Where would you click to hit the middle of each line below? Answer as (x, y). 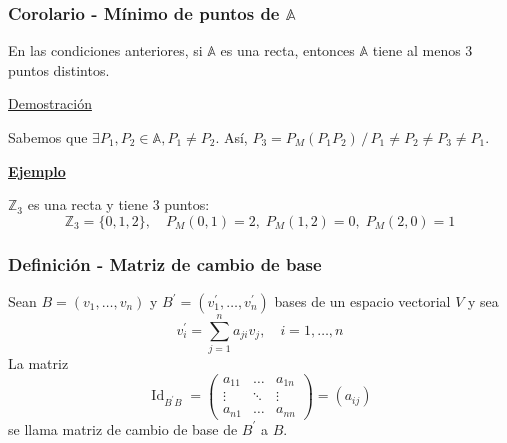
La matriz (38, 363)
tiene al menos (416, 50)
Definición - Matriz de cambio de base (165, 263)
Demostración (50, 103)
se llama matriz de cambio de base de (123, 428)
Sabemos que (48, 137)
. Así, (231, 137)
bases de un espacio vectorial (362, 301)
